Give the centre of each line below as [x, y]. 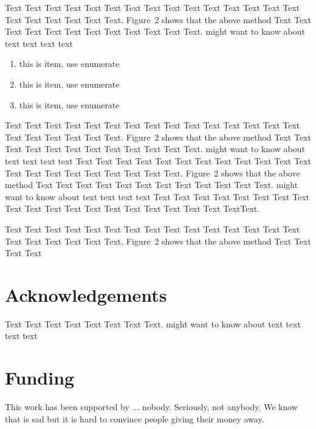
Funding [40, 378]
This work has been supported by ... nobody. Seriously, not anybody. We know [151, 407]
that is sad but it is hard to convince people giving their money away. [135, 418]
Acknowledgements [86, 294]
